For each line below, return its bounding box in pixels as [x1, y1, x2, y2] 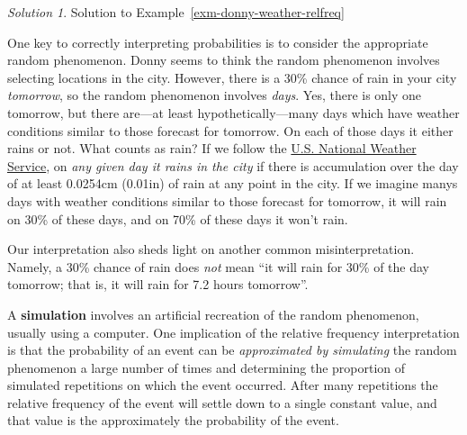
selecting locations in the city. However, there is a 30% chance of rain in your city [7, 68, 457, 86]
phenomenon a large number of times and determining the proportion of [7, 358, 406, 376]
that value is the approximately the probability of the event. [7, 411, 339, 430]
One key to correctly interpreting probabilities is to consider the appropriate [7, 32, 428, 51]
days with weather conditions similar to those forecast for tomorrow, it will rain [7, 191, 447, 210]
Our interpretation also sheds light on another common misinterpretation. [7, 240, 415, 258]
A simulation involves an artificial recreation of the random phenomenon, [7, 304, 419, 323]
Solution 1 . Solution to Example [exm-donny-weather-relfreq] [7, 3, 345, 21]
